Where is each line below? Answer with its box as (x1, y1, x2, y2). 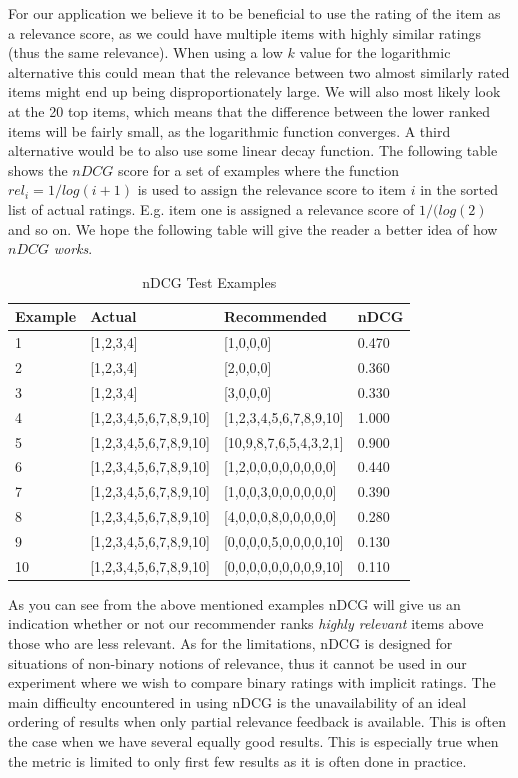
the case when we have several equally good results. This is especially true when (8, 731, 499, 751)
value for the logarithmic (299, 42, 451, 63)
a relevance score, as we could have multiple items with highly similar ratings (8, 22, 481, 43)
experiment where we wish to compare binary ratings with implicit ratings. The (8, 672, 496, 693)
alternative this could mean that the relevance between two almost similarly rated (8, 61, 510, 82)
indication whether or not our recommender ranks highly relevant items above (8, 613, 484, 634)
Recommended (223, 306, 328, 327)
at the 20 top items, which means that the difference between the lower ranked (8, 100, 491, 121)
